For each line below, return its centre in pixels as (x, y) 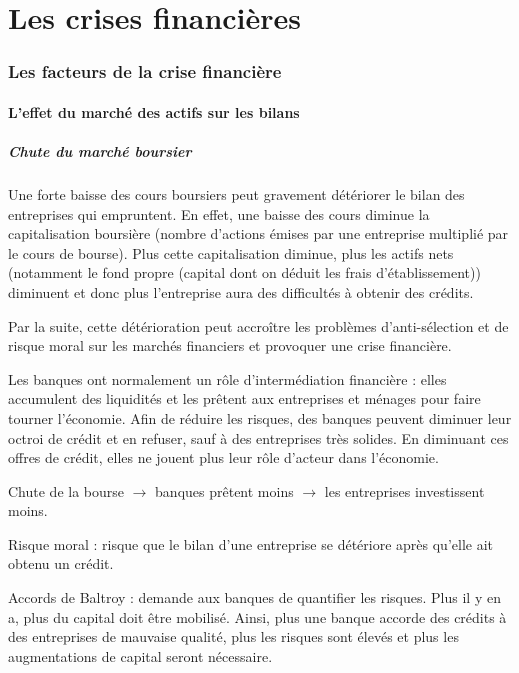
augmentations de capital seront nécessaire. (140, 655)
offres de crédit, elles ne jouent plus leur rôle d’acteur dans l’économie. (223, 457)
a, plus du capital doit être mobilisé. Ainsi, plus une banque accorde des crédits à (257, 616)
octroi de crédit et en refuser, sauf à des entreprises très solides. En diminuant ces (258, 437)
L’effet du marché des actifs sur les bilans (154, 111)
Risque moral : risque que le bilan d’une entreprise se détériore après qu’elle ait (250, 543)
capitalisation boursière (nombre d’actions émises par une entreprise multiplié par (258, 233)
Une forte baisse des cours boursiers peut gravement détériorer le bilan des (236, 193)
